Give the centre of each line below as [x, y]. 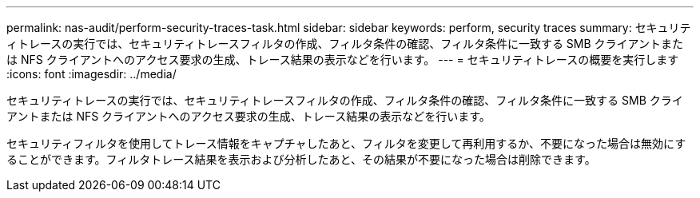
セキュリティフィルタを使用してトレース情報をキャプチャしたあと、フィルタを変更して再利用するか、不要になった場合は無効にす [346, 143]
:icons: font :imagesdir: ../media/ [91, 74]
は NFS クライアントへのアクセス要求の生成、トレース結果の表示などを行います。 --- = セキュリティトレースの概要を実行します [343, 59]
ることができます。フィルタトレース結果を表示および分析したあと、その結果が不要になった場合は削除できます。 [301, 159]
